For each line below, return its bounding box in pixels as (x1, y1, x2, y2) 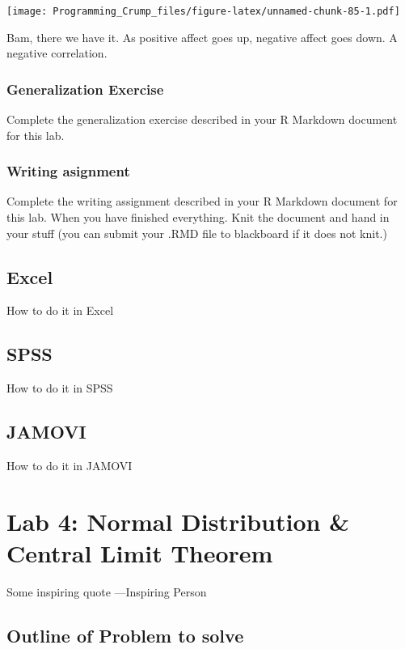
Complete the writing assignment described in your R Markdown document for (6, 193, 398, 210)
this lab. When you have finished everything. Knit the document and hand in (6, 209, 390, 226)
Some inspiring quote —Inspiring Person (6, 583, 207, 600)
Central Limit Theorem (6, 537, 273, 570)
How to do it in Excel (6, 302, 114, 319)
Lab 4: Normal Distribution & (6, 504, 350, 537)
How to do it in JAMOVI (6, 457, 133, 474)
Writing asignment (6, 161, 130, 181)
